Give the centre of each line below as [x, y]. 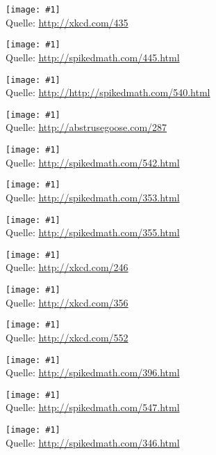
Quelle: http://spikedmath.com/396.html [93, 372]
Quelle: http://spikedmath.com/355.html [93, 232]
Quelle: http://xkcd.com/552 [67, 337]
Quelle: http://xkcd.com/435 [67, 22]
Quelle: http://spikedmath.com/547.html [93, 407]
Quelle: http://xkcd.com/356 [67, 302]
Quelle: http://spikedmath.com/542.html [93, 162]
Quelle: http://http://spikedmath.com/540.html [108, 92]
